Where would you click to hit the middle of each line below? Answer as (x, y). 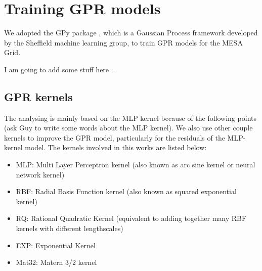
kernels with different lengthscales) (70, 228)
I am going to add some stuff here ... (61, 69)
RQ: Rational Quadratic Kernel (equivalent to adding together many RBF (131, 218)
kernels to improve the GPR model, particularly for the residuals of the (115, 137)
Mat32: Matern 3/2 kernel (56, 262)
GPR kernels (38, 96)
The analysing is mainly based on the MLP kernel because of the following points (130, 118)
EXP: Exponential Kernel (56, 245)
